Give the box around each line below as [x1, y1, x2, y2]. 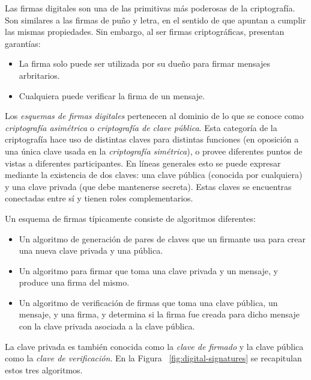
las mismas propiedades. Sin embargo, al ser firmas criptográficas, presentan [5, 25, 285, 38]
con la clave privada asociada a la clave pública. [19, 320, 195, 332]
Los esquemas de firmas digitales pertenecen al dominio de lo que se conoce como [5, 109, 304, 122]
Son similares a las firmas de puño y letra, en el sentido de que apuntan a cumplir [5, 13, 306, 26]
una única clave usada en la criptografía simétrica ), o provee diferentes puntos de [5, 144, 303, 157]
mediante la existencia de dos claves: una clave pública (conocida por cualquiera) [5, 168, 303, 181]
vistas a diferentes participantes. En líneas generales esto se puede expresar [5, 156, 281, 169]
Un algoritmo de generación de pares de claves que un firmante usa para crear [19, 232, 306, 245]
